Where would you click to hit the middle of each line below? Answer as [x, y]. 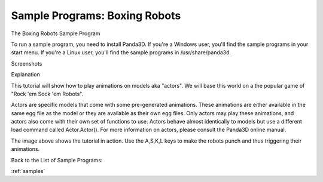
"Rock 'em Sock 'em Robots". [47, 94]
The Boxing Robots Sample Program [56, 33]
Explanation [25, 75]
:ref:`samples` [28, 171]
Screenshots [27, 63]
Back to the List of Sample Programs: [57, 160]
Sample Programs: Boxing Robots [96, 16]
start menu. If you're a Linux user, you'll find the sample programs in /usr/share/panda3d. [121, 53]
